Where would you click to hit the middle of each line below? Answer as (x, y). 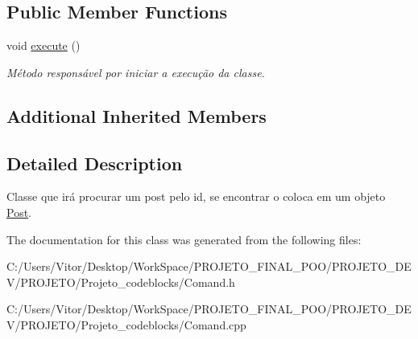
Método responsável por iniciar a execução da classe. (136, 72)
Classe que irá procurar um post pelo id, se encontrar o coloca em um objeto (196, 196)
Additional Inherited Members (137, 115)
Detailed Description (95, 163)
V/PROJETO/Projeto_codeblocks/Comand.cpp (126, 324)
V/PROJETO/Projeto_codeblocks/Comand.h (121, 282)
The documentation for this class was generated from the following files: (184, 239)
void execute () (43, 45)
